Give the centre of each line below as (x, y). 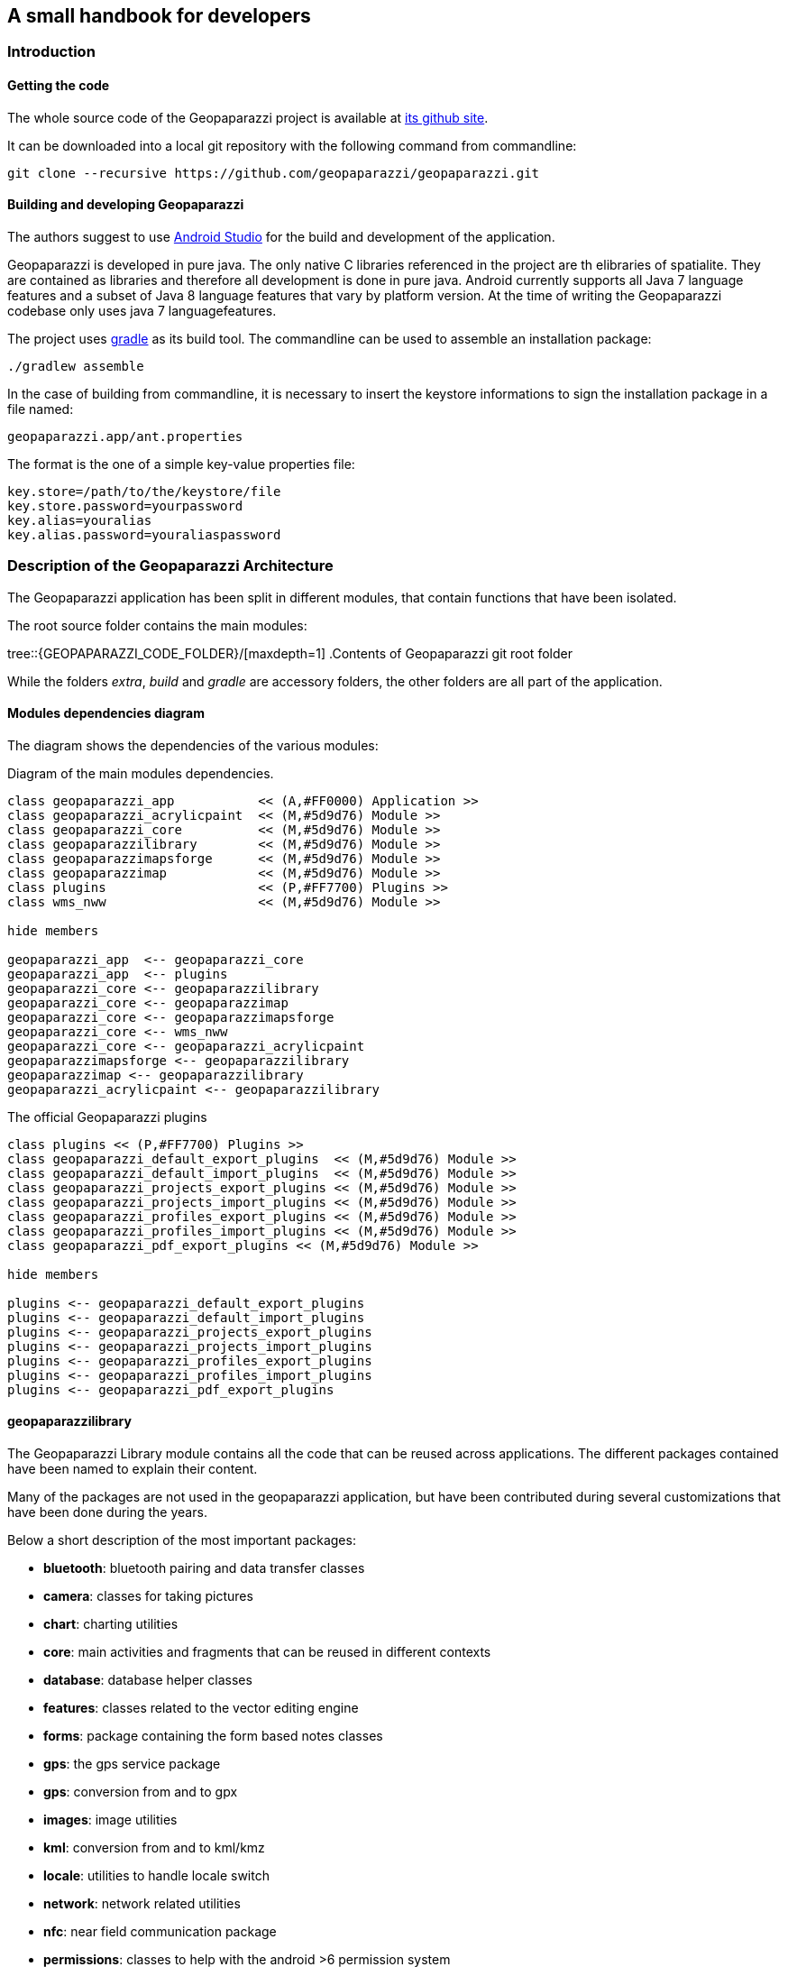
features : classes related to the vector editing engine (201, 1708)
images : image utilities (110, 1820)
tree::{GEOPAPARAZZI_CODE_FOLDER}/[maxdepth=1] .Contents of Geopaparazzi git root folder (290, 653)
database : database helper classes (148, 1680)
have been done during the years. (107, 1512)
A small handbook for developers (159, 16)
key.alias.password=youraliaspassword (144, 534)
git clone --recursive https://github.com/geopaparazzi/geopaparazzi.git (274, 173)
